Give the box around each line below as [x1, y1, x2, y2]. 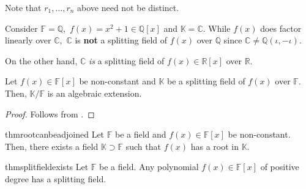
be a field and [114, 128, 166, 141]
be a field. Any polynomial [99, 160, 199, 173]
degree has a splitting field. [5, 172, 106, 185]
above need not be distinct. [77, 1, 179, 13]
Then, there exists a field [5, 139, 99, 152]
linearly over [5, 34, 51, 46]
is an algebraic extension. [47, 86, 142, 99]
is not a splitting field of [75, 34, 168, 46]
